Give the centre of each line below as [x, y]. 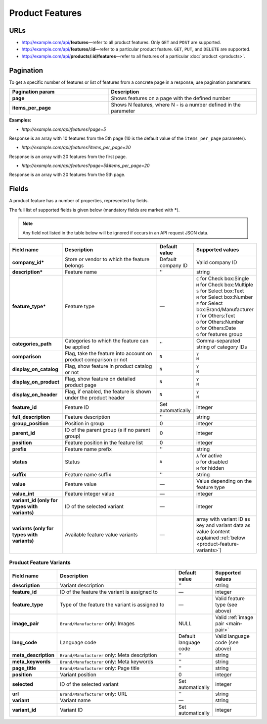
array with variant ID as [223, 519]
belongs [74, 265]
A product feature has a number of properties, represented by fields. [79, 201]
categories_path [32, 343]
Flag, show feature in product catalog [109, 366]
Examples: [20, 120]
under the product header [95, 397]
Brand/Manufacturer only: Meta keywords [107, 662]
